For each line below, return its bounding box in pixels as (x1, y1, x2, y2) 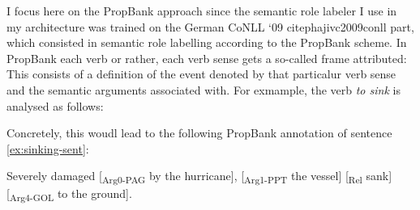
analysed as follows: (6, 97, 104, 114)
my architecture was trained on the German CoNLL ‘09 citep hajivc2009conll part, (6, 18, 414, 35)
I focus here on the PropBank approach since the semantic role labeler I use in (6, 2, 397, 19)
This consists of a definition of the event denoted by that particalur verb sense (6, 65, 396, 82)
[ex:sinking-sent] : (6, 140, 89, 157)
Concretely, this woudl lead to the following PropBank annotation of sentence (6, 124, 392, 141)
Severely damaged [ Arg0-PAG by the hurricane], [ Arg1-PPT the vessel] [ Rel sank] (6, 167, 392, 187)
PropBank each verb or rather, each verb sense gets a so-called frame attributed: (6, 49, 407, 66)
